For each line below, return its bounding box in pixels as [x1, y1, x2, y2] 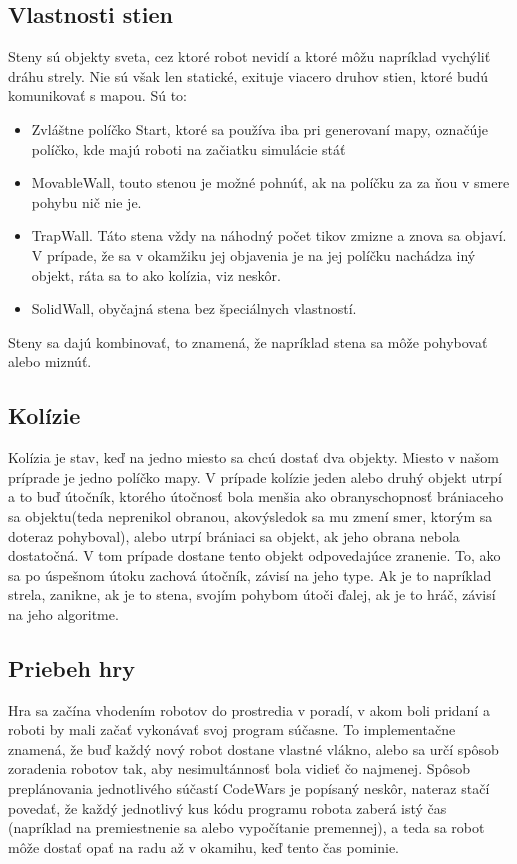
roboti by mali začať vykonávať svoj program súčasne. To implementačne [8, 719, 456, 740]
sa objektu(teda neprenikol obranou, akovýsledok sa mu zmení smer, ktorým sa [8, 505, 493, 526]
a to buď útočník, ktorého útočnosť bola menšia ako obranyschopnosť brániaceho [8, 486, 504, 507]
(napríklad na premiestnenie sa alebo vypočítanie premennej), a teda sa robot [8, 817, 485, 838]
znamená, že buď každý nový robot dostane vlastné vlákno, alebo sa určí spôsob [8, 738, 499, 759]
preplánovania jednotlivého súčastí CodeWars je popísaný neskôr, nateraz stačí [8, 778, 490, 799]
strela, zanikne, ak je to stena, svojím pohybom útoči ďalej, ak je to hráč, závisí [8, 584, 496, 605]
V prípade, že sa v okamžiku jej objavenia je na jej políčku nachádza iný [31, 244, 476, 265]
